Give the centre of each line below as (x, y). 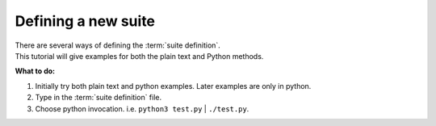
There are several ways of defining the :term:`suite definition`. (118, 45)
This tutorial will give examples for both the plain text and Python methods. (139, 56)
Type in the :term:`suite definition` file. (99, 98)
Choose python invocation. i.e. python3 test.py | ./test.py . (142, 108)
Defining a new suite (85, 21)
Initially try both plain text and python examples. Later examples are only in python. (173, 86)
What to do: (35, 71)
